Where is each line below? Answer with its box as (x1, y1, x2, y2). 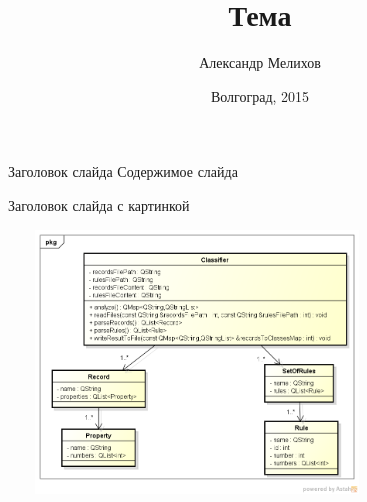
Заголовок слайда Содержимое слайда (8, 161, 238, 182)
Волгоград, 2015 (210, 85, 310, 106)
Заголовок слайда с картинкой (8, 194, 190, 215)
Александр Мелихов (199, 52, 321, 73)
